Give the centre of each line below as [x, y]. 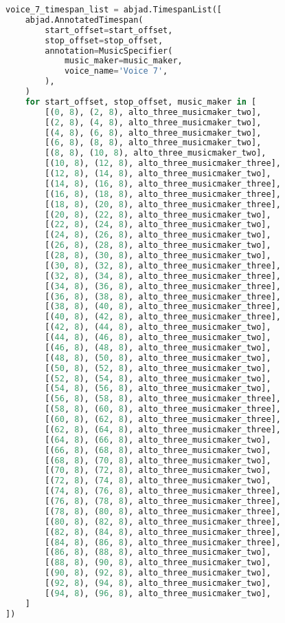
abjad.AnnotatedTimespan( [84, 20]
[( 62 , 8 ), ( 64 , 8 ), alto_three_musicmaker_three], [163, 429]
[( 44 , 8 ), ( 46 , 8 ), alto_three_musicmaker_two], [158, 337]
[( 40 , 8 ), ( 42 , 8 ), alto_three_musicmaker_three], [163, 317]
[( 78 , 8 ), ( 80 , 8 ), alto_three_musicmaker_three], [163, 511]
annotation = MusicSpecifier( [109, 51]
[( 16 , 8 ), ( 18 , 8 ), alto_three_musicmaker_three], [163, 194]
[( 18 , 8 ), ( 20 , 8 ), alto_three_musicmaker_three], [163, 204]
